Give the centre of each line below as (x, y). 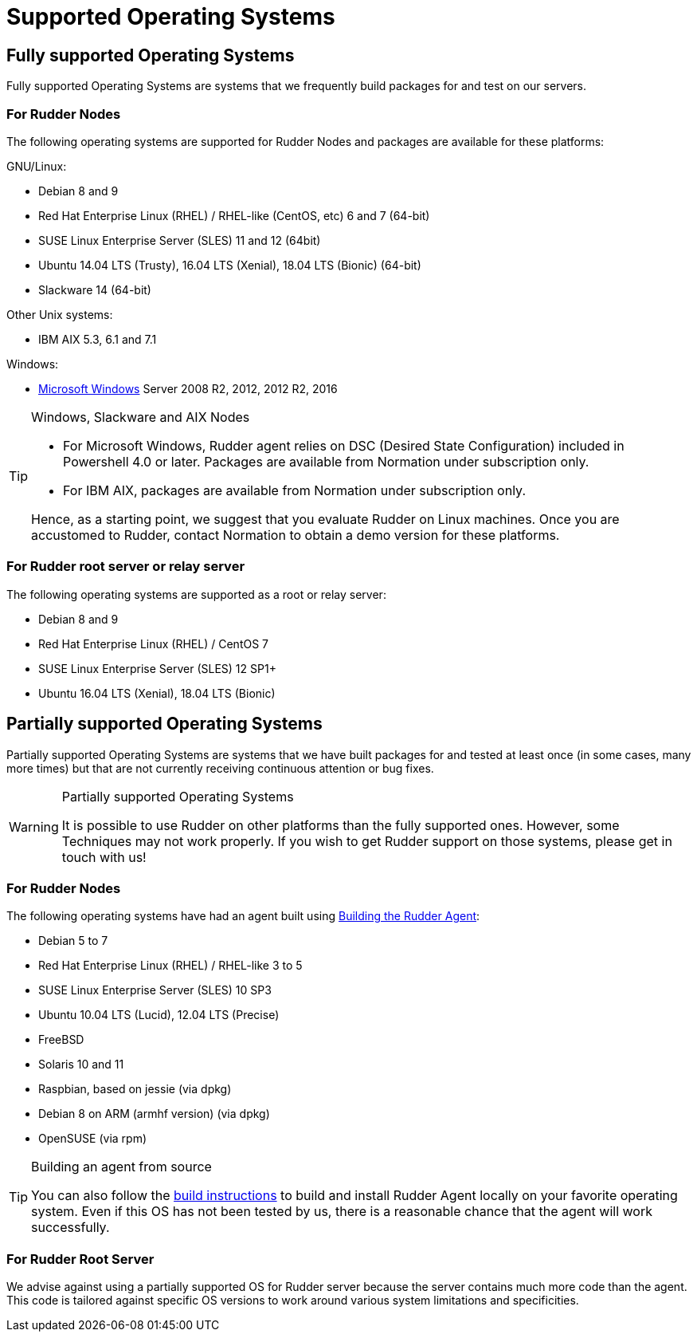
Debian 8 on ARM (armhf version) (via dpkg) (154, 1114)
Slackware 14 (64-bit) (95, 289)
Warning (34, 826)
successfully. (70, 1228)
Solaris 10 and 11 (81, 1064)
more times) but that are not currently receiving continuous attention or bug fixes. (220, 768)
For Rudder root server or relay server (126, 567)
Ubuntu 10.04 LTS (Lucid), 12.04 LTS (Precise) (159, 1015)
